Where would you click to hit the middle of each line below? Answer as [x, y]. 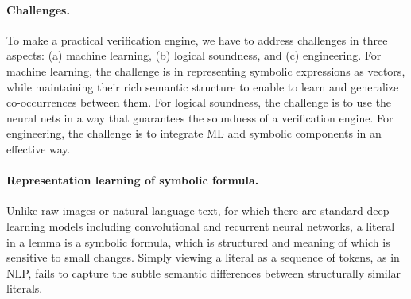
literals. [25, 288]
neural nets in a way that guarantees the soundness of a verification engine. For [200, 117]
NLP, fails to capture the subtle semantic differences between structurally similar [204, 272]
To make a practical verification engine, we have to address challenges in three [197, 39]
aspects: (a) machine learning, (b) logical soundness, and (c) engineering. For [194, 55]
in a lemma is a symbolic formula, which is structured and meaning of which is [198, 241]
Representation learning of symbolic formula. [133, 180]
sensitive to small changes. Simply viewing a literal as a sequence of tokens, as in [203, 257]
